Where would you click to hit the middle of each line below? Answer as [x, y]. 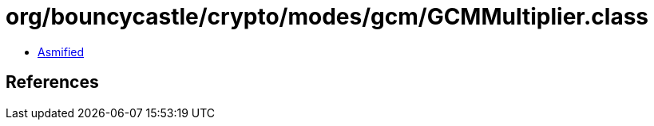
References [52, 82]
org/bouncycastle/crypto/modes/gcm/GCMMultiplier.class [327, 17]
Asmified [61, 52]
